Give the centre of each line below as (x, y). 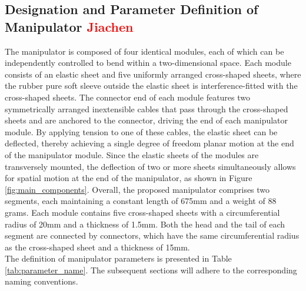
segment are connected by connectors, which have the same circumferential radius (152, 235)
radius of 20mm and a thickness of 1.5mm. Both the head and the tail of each (145, 224)
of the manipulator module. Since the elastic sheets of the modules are (132, 154)
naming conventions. (41, 281)
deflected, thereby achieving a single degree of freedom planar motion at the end (149, 143)
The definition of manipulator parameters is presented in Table (118, 258)
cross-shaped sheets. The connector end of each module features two (128, 97)
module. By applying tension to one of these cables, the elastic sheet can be (141, 131)
